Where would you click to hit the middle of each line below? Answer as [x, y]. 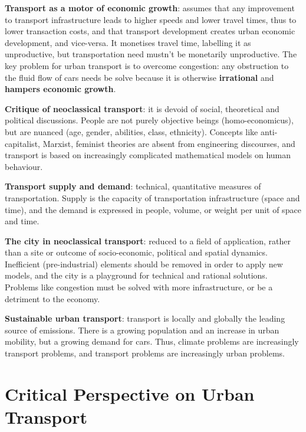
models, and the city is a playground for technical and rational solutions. [136, 275]
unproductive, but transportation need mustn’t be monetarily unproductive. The [151, 54]
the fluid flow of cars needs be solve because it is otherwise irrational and [139, 77]
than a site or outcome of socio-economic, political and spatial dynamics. [136, 252]
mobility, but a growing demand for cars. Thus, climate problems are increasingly [152, 341]
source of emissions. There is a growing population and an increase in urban [142, 330]
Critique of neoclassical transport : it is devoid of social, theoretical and [142, 108]
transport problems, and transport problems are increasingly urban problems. [145, 353]
